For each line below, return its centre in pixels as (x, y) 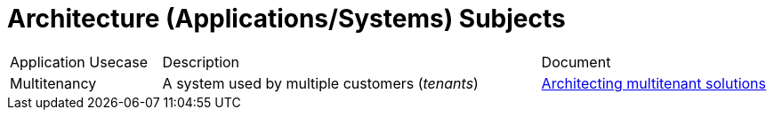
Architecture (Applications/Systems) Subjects (286, 19)
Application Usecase (79, 62)
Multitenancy (53, 83)
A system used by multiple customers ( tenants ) (320, 83)
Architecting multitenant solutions (654, 83)
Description (201, 62)
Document (576, 62)
